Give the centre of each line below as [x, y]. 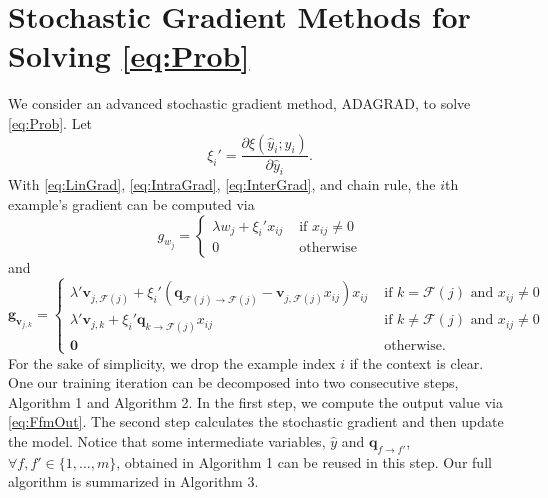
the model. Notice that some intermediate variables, [167, 440]
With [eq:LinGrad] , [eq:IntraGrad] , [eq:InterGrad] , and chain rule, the [222, 184]
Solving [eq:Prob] [129, 55]
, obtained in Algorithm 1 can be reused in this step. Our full [304, 461]
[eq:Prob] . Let [50, 122]
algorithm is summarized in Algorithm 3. [133, 481]
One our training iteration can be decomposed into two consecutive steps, [233, 382]
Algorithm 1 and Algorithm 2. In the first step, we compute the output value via [255, 401]
